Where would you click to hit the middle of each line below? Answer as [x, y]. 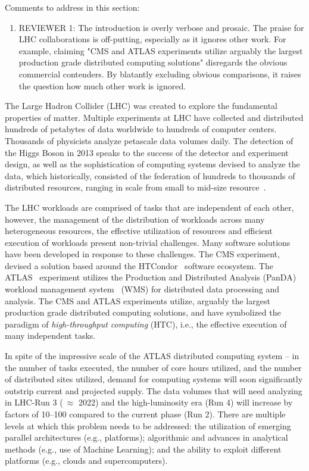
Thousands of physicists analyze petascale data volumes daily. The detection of [149, 140]
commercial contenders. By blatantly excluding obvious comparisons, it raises [160, 74]
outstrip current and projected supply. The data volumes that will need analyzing [154, 390]
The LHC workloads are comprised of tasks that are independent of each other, [149, 207]
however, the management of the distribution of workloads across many [135, 219]
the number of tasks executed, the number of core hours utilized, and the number [153, 367]
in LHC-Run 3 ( [34, 402]
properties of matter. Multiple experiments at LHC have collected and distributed [154, 117]
